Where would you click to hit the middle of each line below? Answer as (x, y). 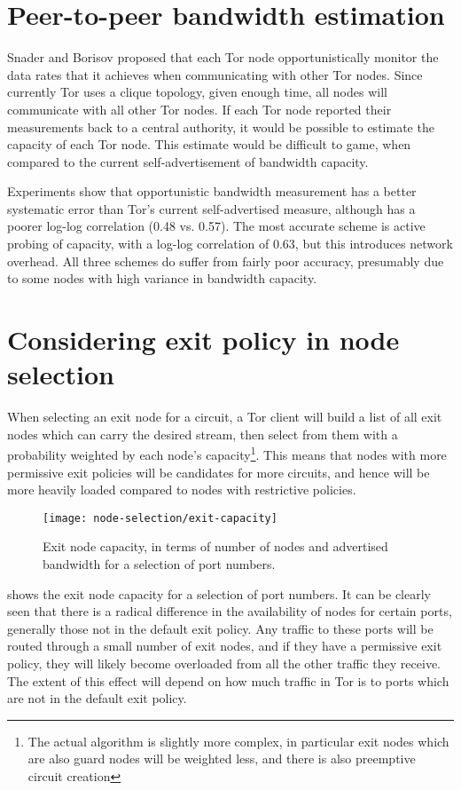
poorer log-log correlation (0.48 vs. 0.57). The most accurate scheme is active (216, 226)
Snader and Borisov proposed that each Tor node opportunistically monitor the (223, 57)
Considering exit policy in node (203, 340)
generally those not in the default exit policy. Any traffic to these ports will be (220, 628)
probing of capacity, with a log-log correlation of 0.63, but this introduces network (230, 244)
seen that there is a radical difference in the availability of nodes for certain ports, (230, 611)
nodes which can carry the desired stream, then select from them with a (203, 434)
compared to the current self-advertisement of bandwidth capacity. (188, 161)
